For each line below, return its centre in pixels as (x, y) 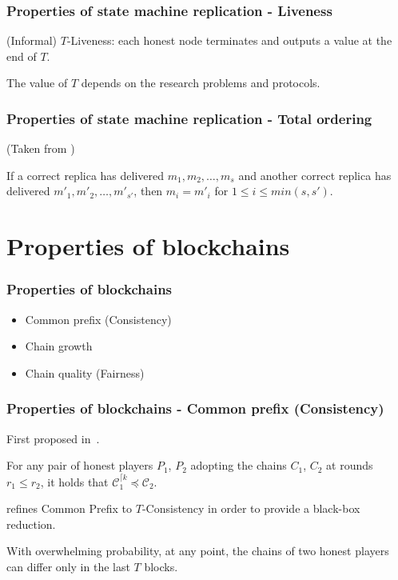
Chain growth (59, 346)
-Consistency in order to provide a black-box (251, 508)
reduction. (31, 524)
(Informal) (32, 40)
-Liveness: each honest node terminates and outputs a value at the (229, 40)
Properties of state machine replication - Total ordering (189, 118)
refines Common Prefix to (70, 508)
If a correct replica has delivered (85, 175)
